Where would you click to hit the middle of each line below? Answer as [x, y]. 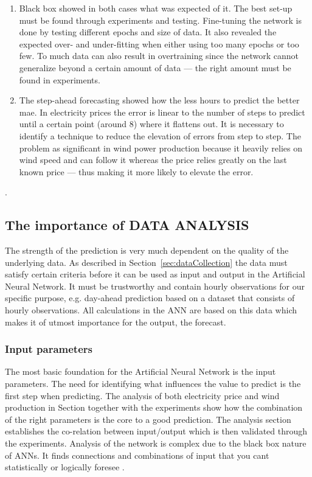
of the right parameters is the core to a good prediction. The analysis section [148, 419]
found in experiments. [60, 79]
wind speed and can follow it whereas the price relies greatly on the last [153, 160]
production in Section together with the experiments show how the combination [154, 407]
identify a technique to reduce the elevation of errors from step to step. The [160, 135]
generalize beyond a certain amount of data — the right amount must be [155, 67]
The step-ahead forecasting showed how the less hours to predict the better [159, 100]
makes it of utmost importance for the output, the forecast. [116, 322]
